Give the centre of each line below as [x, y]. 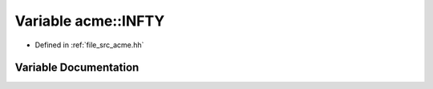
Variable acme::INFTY [90, 21]
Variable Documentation [77, 68]
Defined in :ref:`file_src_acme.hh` [89, 45]
